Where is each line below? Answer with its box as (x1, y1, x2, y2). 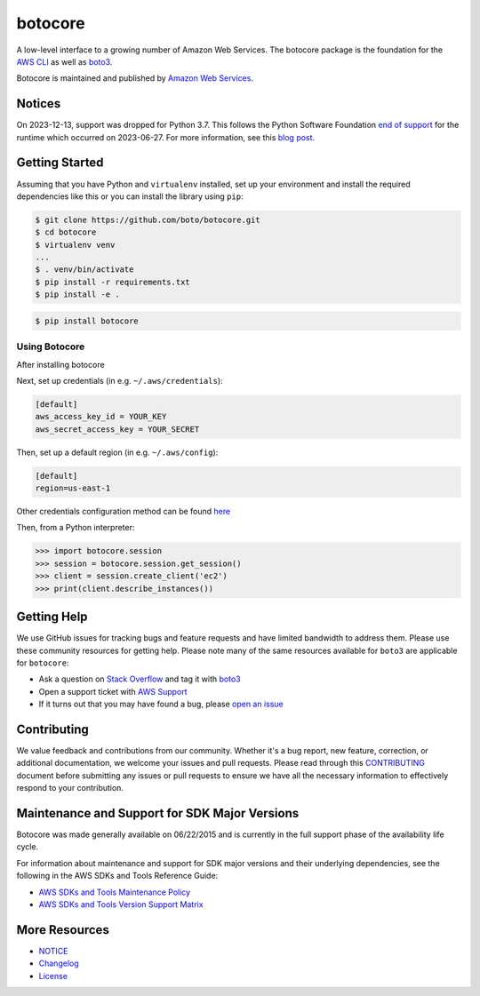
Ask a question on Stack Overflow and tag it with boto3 (38, 673, 241, 684)
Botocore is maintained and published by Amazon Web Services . (16, 73, 253, 84)
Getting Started (16, 155, 104, 171)
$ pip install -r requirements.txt (35, 276, 190, 287)
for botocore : (16, 657, 69, 668)
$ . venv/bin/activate (35, 265, 134, 275)
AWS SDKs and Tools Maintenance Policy (38, 887, 191, 897)
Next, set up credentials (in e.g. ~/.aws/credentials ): (16, 375, 223, 386)
